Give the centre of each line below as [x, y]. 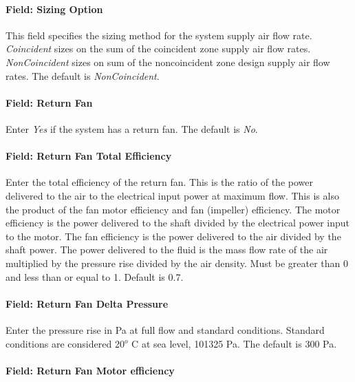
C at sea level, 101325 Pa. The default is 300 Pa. [234, 343]
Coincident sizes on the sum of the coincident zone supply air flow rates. [158, 49]
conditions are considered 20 [65, 343]
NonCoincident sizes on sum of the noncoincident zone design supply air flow [168, 62]
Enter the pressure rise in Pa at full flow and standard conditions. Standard [165, 329]
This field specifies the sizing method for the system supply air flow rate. [159, 35]
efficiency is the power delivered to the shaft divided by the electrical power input [178, 223]
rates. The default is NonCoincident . [83, 75]
